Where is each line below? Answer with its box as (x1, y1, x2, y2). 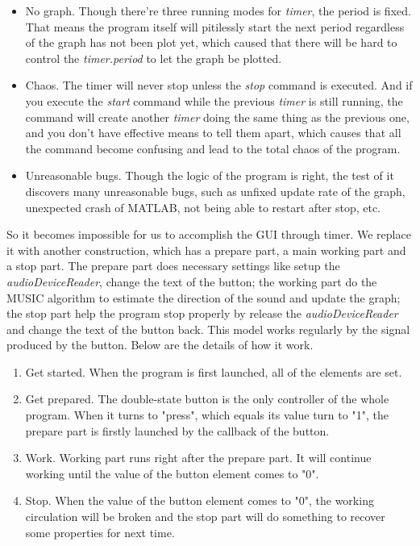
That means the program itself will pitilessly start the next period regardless (25, 18, 405, 35)
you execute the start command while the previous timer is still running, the (25, 92, 403, 109)
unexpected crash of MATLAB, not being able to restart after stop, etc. (25, 198, 381, 215)
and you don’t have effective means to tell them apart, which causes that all (25, 124, 401, 141)
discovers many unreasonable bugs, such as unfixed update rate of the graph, (25, 182, 405, 199)
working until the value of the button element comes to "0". (25, 465, 319, 481)
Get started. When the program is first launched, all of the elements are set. (25, 363, 402, 380)
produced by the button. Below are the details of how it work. (6, 336, 314, 353)
